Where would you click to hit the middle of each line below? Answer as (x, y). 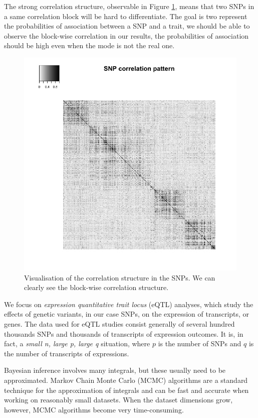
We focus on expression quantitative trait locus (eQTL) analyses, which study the (129, 304)
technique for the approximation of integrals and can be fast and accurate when (126, 390)
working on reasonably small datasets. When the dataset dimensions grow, (118, 400)
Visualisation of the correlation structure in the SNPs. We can (120, 277)
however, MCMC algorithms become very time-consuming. (94, 409)
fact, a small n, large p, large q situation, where (77, 343)
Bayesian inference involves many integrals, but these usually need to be (115, 370)
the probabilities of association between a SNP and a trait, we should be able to (127, 26)
